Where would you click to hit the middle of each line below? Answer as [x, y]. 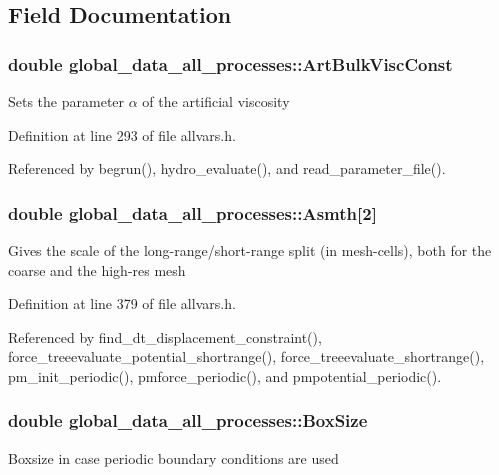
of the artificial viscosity [216, 101]
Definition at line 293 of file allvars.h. [122, 134]
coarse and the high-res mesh [97, 269]
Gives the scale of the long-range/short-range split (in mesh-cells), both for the [250, 250]
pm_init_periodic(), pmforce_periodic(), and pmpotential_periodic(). [225, 375]
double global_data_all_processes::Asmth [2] [192, 212]
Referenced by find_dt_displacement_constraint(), [165, 336]
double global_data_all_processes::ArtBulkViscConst [230, 63]
